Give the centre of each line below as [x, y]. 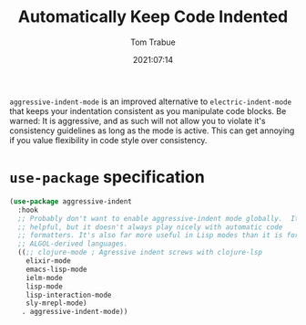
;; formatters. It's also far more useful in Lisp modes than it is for [158, 236]
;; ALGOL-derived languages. [73, 244]
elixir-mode [48, 261]
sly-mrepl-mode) [57, 303]
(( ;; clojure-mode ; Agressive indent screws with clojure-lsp [140, 253]
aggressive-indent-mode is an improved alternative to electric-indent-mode [151, 101]
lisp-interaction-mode [69, 295]
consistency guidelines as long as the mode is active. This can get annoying [152, 131]
